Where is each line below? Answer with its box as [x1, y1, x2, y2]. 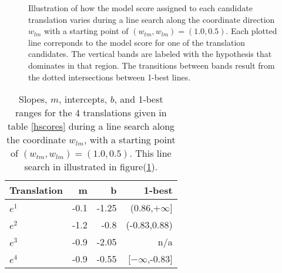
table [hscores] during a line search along [7, 119, 175, 133]
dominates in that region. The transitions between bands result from [28, 59, 275, 71]
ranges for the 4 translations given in [15, 106, 167, 120]
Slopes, [19, 92, 48, 106]
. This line [129, 146, 172, 160]
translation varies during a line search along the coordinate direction [28, 13, 275, 25]
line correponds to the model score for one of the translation [28, 36, 246, 48]
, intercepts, [58, 92, 108, 106]
